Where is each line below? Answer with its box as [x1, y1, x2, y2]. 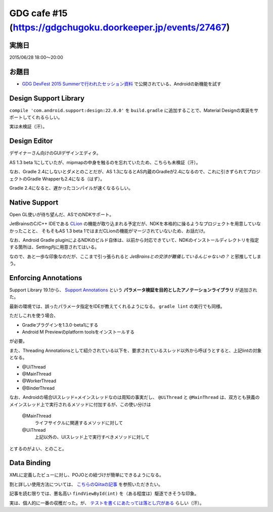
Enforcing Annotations [9, 273, 82, 282]
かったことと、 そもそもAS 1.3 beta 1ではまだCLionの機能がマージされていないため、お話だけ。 [9, 228, 208, 234]
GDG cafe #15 [9, 8, 68, 19]
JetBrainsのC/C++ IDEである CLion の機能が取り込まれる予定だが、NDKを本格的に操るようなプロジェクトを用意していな [9, 221, 261, 227]
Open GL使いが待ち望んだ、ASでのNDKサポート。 [9, 211, 114, 217]
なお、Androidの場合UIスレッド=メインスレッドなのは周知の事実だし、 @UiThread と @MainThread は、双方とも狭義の [9, 394, 260, 400]
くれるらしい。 [31, 114, 63, 121]
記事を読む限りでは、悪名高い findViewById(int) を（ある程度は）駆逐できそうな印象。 [9, 490, 199, 497]
